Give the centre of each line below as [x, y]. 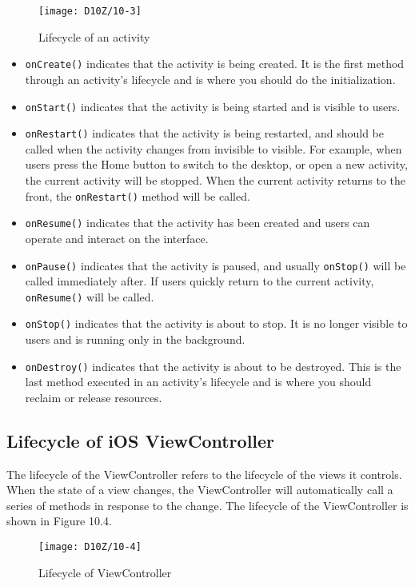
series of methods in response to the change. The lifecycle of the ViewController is [207, 505]
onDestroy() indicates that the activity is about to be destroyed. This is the [213, 366]
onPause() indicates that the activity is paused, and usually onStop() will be [215, 265]
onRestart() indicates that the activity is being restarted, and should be [205, 133]
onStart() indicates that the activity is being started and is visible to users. [213, 106]
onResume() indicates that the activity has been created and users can [198, 223]
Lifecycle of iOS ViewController [141, 440]
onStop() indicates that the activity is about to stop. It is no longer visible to [216, 323]
